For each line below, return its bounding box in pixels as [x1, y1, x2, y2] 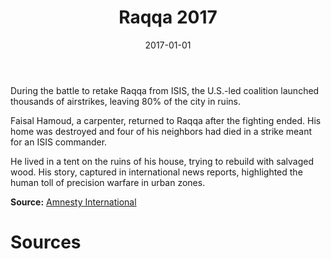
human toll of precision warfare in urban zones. [10, 176, 206, 188]
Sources [10, 231, 82, 254]
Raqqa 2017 [118, 6, 218, 29]
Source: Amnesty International [10, 196, 137, 208]
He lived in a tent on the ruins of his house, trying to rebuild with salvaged [10, 155, 315, 167]
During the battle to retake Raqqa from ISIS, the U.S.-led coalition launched [10, 84, 320, 96]
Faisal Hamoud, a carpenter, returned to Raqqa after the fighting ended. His [10, 114, 322, 126]
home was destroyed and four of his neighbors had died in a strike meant [10, 125, 313, 137]
